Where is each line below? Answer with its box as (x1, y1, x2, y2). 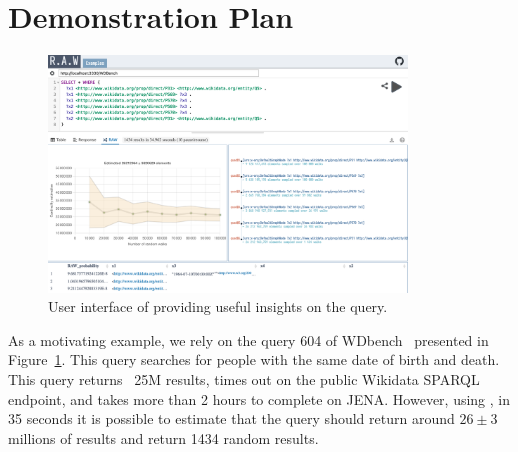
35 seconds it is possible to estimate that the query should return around (8, 408, 455, 429)
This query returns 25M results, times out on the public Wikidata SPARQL (8, 369, 480, 390)
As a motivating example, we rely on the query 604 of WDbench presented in (8, 329, 489, 350)
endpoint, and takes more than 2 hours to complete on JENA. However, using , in (8, 388, 511, 409)
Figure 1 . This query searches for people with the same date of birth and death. (8, 349, 500, 370)
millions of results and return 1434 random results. (8, 427, 319, 448)
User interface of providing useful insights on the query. (48, 296, 388, 317)
